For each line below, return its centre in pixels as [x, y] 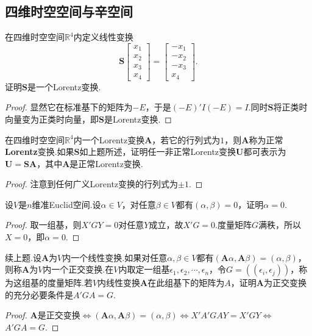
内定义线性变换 [103, 37]
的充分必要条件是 [39, 294]
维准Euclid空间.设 [66, 204]
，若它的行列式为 [186, 139]
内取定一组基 [144, 269]
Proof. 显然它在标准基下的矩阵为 [69, 107]
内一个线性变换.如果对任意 [115, 257]
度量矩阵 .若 [70, 283]
